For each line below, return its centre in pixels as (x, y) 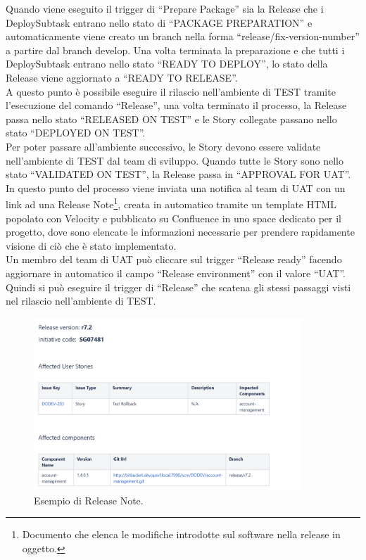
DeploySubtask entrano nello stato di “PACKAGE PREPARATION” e (159, 22)
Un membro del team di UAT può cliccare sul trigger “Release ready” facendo (174, 259)
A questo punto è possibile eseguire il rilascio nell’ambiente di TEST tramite (171, 91)
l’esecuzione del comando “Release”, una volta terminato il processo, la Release (176, 105)
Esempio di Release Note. (89, 500)
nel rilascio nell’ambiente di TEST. (81, 301)
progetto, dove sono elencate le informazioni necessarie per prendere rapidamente (180, 232)
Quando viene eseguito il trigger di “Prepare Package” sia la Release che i (165, 8)
